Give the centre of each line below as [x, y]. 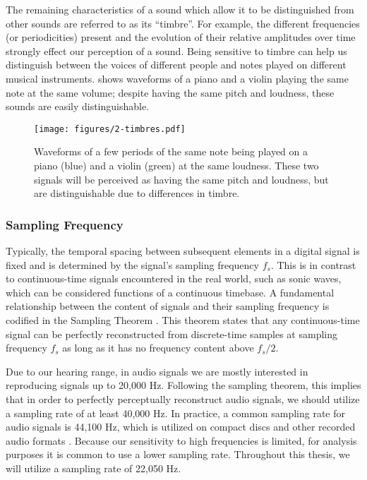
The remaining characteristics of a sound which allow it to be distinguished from [180, 9]
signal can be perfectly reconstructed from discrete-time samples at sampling [172, 334]
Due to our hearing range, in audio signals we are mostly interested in [157, 371]
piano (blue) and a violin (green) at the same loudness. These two [176, 165]
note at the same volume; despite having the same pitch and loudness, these [170, 92]
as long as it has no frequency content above [158, 348]
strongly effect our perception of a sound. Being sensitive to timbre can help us [176, 50]
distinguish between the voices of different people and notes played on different [176, 65]
